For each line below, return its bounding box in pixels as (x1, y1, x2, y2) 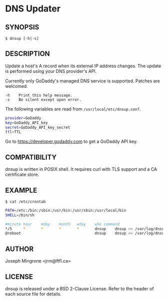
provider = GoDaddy (5, 115, 41, 120)
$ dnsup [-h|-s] (5, 36, 39, 41)
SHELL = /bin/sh (5, 213, 35, 218)
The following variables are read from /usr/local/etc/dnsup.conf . (5, 106, 141, 112)
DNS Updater (5, 3, 61, 14)
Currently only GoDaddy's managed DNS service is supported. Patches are (5, 78, 160, 84)
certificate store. (5, 172, 39, 178)
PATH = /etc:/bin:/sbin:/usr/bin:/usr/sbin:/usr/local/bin (5, 208, 126, 213)
